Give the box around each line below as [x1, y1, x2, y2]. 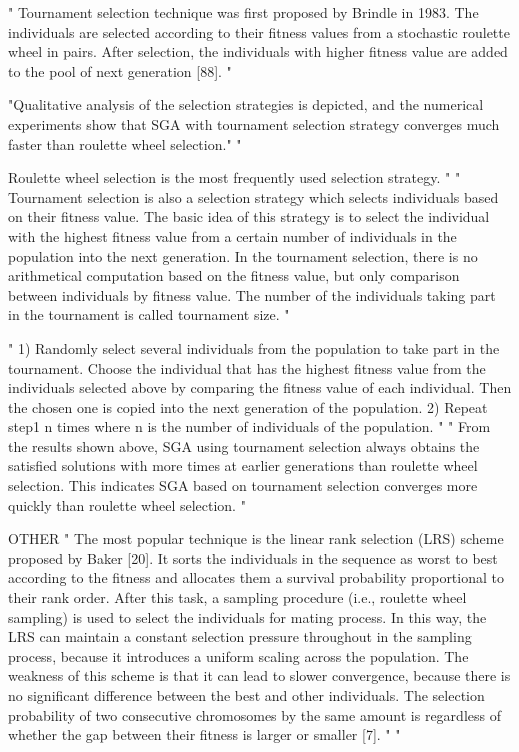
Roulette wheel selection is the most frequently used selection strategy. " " [8, 167, 461, 188]
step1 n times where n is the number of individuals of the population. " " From [8, 416, 491, 437]
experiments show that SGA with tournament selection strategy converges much [8, 113, 500, 134]
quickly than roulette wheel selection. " [8, 494, 246, 515]
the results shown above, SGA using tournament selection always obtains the [8, 435, 480, 456]
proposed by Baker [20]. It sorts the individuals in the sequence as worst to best [8, 547, 498, 568]
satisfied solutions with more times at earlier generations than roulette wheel [8, 455, 478, 476]
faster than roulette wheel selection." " [8, 133, 242, 154]
